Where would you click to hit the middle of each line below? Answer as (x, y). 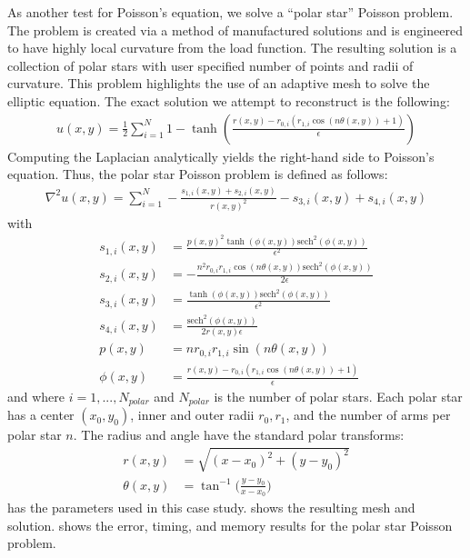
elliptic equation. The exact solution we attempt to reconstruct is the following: (229, 100)
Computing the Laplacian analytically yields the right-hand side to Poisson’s (221, 156)
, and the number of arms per (368, 415)
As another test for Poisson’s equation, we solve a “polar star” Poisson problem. (230, 12)
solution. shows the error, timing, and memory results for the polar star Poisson (230, 525)
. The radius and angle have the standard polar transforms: (239, 435)
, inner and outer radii (192, 415)
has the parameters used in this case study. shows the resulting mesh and (211, 508)
